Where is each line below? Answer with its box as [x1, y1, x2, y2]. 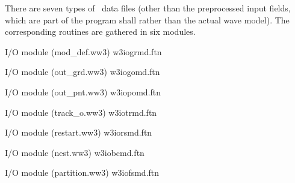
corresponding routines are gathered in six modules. [5, 25, 196, 38]
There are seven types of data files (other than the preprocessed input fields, [5, 2, 291, 14]
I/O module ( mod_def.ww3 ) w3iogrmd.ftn [5, 45, 162, 58]
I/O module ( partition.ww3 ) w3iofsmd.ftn [5, 166, 160, 179]
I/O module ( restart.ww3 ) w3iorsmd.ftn [5, 126, 152, 139]
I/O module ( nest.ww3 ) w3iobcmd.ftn [5, 146, 144, 158]
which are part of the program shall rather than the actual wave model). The [5, 13, 290, 26]
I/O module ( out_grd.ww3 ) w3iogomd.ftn [5, 65, 160, 78]
